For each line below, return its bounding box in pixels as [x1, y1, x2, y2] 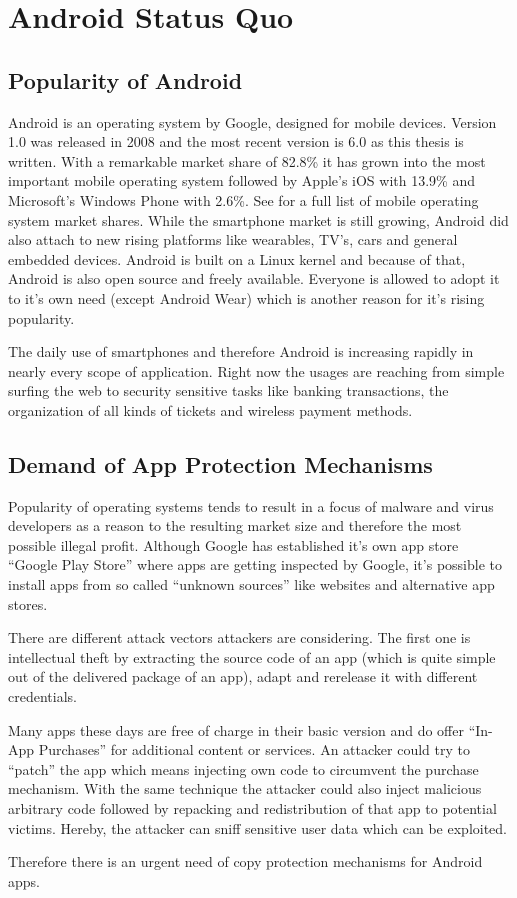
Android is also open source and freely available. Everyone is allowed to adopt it [8, 268, 500, 289]
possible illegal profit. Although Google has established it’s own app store [8, 534, 459, 555]
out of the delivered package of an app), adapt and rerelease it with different [8, 666, 478, 687]
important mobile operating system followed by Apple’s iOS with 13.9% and [8, 170, 475, 191]
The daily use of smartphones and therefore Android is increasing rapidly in [8, 341, 474, 362]
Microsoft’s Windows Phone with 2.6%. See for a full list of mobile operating [8, 189, 479, 210]
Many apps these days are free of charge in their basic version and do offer [8, 719, 464, 740]
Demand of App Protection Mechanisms [8, 448, 433, 479]
